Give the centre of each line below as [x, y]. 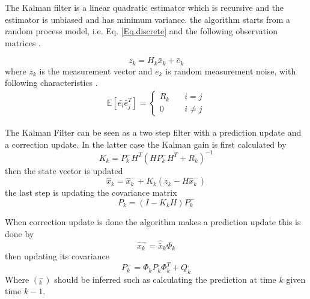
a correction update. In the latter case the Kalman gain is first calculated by [146, 144]
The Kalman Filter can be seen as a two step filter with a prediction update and [153, 132]
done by [20, 233]
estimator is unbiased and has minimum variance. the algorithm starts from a [148, 19]
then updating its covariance [57, 256]
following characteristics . [51, 83]
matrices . [23, 42]
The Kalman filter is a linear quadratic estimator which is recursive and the [144, 7]
